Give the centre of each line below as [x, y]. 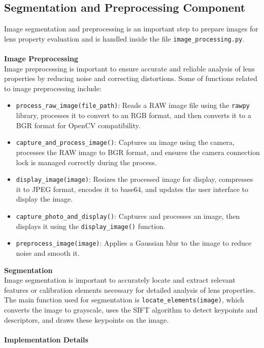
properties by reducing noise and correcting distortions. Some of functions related [131, 78]
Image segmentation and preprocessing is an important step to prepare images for [131, 29]
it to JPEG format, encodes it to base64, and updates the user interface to [132, 189]
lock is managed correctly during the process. [86, 162]
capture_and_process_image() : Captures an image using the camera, [125, 142]
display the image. [44, 199]
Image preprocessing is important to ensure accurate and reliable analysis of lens [129, 68]
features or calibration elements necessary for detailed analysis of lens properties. [130, 289]
